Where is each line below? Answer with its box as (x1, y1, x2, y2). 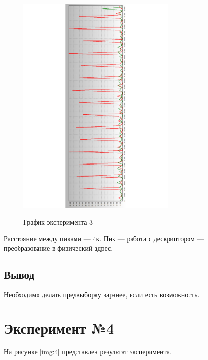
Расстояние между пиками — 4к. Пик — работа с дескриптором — (4, 233, 204, 243)
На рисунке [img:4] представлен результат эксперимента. (4, 346, 171, 357)
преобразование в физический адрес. (4, 243, 113, 253)
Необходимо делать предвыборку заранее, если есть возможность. (4, 289, 200, 300)
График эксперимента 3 (23, 217, 93, 227)
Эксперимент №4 (4, 318, 114, 338)
